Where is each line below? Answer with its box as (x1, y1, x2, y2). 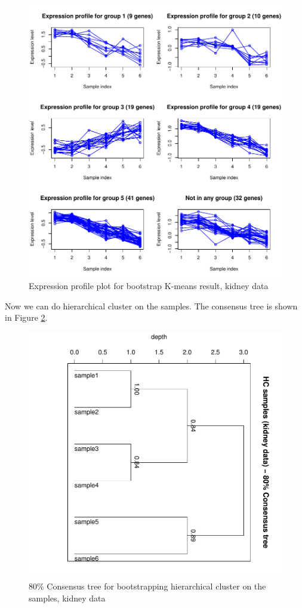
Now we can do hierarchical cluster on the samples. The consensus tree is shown (5, 299, 298, 312)
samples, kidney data (29, 591, 106, 604)
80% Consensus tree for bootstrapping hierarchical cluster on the (29, 580, 266, 592)
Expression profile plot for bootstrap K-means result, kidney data (29, 280, 269, 292)
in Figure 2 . (5, 311, 48, 324)
